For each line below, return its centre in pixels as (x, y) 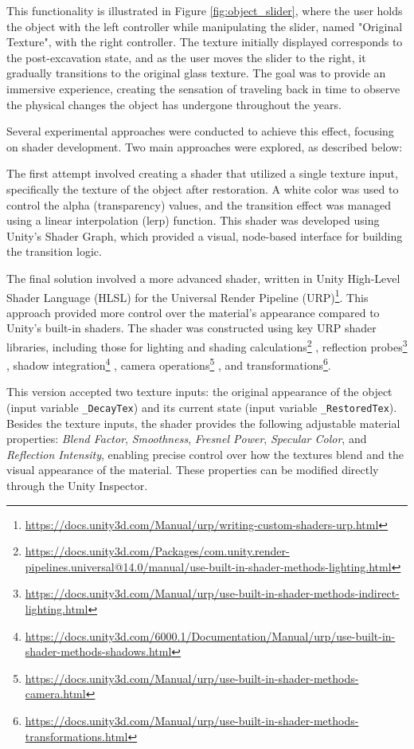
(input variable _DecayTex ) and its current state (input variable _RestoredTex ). (202, 408)
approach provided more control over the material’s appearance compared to (193, 312)
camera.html (55, 694)
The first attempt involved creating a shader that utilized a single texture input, (202, 173)
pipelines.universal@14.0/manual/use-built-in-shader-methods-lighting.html (208, 566)
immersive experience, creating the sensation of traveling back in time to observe (203, 88)
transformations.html (76, 736)
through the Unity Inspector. (77, 486)
